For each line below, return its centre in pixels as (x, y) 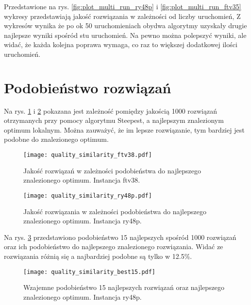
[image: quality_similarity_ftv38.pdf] (88, 155)
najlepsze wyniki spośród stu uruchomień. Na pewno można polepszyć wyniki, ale (125, 35)
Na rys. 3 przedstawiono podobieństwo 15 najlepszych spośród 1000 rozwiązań (120, 237)
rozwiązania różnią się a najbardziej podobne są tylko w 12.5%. (98, 256)
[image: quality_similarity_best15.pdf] (90, 272)
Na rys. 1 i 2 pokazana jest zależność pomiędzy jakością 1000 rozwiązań (111, 110)
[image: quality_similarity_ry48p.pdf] (88, 195)
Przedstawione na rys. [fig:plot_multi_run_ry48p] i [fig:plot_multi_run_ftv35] (123, 6)
